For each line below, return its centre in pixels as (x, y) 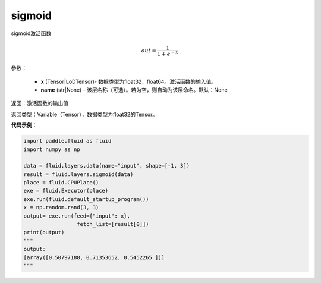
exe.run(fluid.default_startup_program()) (86, 199)
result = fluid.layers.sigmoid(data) (78, 174)
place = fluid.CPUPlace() (61, 183)
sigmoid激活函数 (31, 33)
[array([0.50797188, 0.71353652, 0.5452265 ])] (94, 257)
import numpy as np (52, 149)
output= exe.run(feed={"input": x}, (77, 216)
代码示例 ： (24, 125)
